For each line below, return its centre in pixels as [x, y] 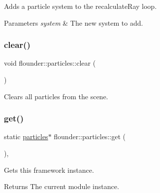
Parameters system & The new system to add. [74, 22]
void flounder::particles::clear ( [50, 63]
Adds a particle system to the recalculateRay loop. [80, 6]
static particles [26, 136]
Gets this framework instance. [49, 170]
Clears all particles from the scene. [56, 96]
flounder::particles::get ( [90, 136]
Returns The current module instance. [62, 186]
